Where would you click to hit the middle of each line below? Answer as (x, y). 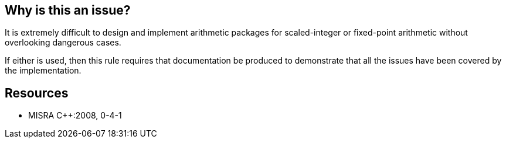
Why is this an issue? (68, 10)
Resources (37, 93)
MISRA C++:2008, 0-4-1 (75, 116)
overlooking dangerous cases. (63, 43)
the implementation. (43, 71)
